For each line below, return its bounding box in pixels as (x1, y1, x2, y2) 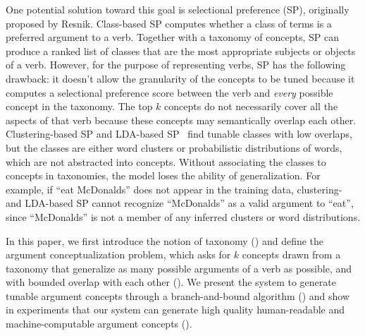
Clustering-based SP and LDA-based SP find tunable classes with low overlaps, (6, 126, 352, 141)
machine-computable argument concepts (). (6, 316, 192, 331)
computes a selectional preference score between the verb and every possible (6, 85, 333, 100)
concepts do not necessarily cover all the (164, 99, 338, 114)
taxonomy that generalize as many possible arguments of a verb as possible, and (6, 260, 352, 275)
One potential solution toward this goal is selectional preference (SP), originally (6, 2, 349, 16)
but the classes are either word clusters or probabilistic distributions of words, (6, 140, 342, 155)
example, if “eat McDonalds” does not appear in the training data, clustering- (6, 181, 342, 196)
